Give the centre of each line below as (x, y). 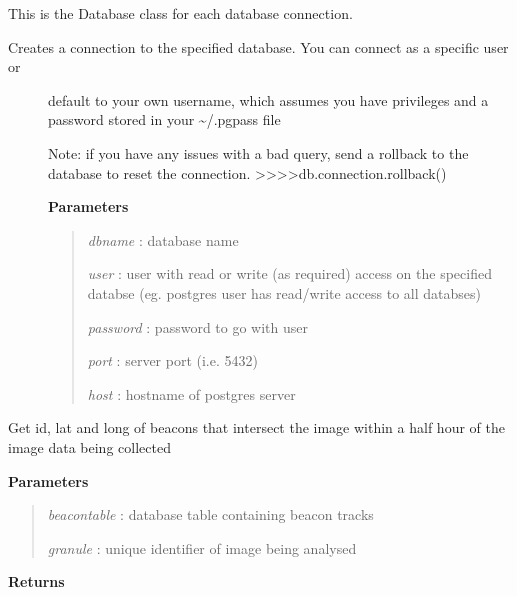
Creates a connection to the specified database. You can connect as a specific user (258, 46)
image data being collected (89, 446)
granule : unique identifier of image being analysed (202, 547)
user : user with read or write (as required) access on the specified (289, 273)
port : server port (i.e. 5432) (172, 360)
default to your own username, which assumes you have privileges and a (268, 99)
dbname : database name (163, 239)
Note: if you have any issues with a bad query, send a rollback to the (258, 152)
